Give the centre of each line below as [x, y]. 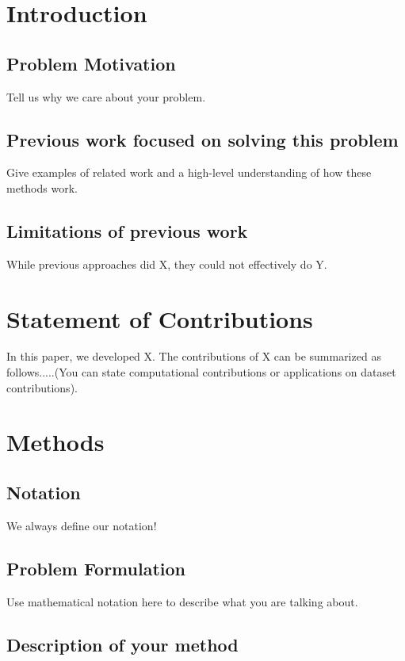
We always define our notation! [82, 525]
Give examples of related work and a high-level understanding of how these [189, 172]
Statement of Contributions [160, 318]
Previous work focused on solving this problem [202, 139]
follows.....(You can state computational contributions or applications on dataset [201, 372]
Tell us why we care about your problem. [106, 96]
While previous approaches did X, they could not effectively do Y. [167, 264]
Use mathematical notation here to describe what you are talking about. [182, 601]
